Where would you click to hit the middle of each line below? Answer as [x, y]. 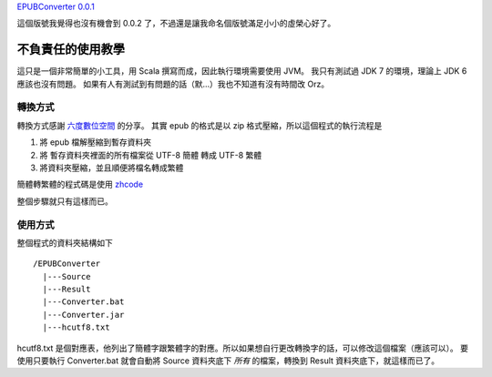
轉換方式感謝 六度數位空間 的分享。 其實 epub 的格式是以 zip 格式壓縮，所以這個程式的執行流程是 [200, 125]
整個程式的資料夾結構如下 [65, 242]
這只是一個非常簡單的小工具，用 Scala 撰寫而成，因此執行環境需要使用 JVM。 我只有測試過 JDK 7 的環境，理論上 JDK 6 [242, 71]
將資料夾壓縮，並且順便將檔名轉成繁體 [112, 168]
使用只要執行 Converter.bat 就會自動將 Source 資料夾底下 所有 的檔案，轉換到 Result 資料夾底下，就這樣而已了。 [228, 361]
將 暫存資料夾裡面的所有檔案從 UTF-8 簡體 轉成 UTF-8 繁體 [151, 155]
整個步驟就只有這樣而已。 [65, 201]
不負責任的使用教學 [71, 50]
